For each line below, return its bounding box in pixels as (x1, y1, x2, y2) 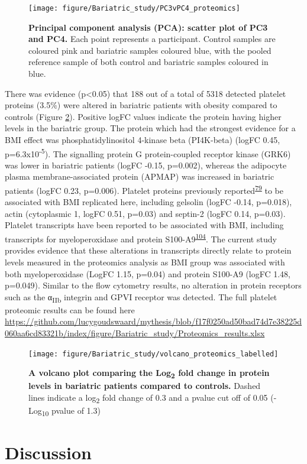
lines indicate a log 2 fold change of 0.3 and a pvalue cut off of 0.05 (28, 391, 268, 405)
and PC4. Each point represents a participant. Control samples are (28, 33, 276, 45)
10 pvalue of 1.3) (41, 404, 101, 418)
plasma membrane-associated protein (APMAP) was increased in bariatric (5, 170, 274, 183)
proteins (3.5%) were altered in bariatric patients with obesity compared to (5, 99, 277, 111)
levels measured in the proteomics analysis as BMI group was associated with (5, 255, 285, 268)
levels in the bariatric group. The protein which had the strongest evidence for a (5, 122, 296, 134)
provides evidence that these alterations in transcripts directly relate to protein (5, 244, 292, 257)
